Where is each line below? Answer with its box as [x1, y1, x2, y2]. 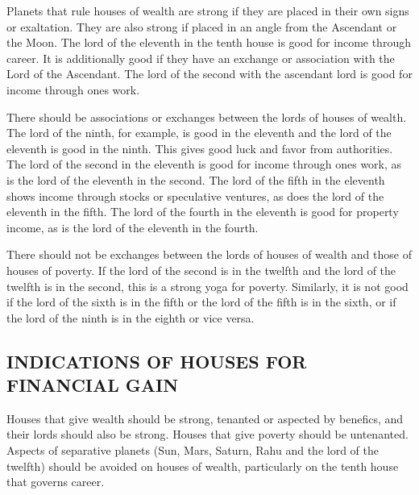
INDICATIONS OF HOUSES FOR [6, 348, 307, 373]
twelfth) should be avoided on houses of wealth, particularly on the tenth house [6, 457, 399, 474]
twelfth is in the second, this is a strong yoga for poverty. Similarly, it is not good [6, 277, 409, 294]
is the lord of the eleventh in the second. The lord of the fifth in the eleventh [6, 171, 385, 188]
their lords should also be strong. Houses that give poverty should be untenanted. [6, 426, 409, 443]
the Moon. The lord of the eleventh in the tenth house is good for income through [6, 34, 411, 51]
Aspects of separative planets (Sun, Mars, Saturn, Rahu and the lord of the [6, 442, 379, 459]
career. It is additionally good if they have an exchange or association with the [6, 49, 395, 66]
